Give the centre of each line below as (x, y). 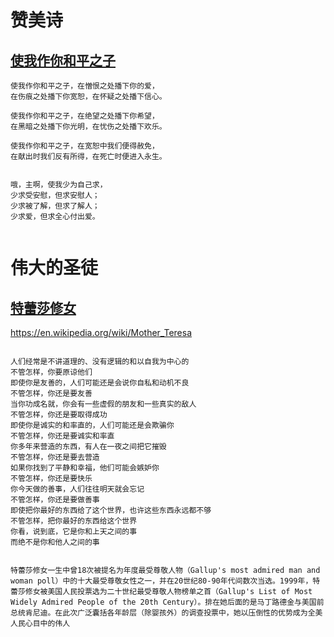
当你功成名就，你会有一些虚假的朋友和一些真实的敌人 (103, 404)
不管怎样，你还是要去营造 (55, 457)
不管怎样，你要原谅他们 (51, 372)
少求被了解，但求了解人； (55, 206)
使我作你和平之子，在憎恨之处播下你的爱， (85, 86)
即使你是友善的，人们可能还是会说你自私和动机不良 (100, 383)
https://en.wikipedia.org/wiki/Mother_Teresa (101, 332)
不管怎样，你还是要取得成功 (59, 415)
